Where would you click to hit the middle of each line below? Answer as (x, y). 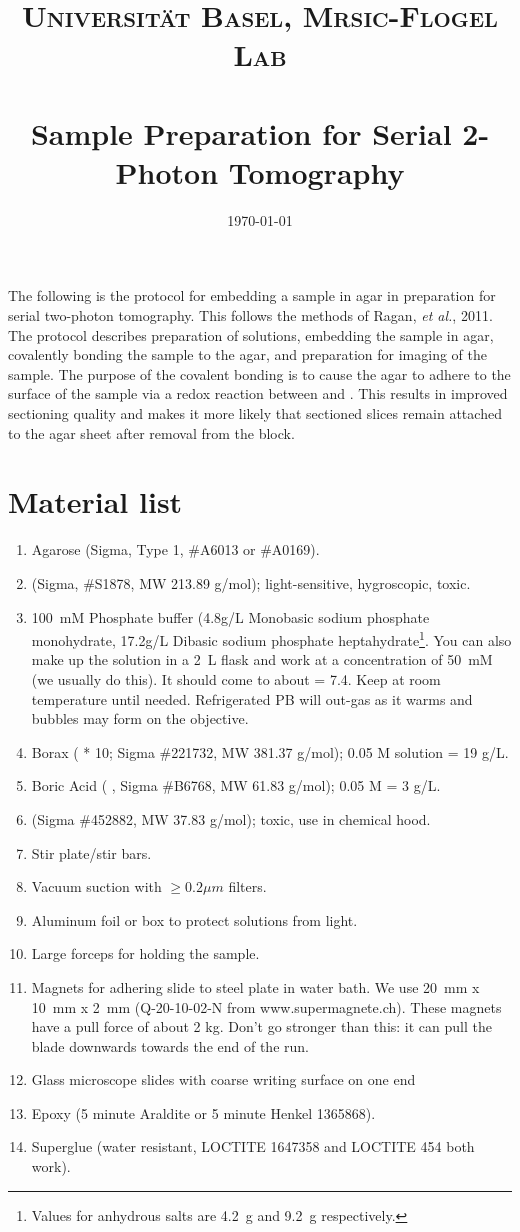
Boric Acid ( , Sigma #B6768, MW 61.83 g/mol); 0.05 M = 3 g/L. (236, 785)
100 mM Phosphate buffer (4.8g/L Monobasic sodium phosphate (230, 616)
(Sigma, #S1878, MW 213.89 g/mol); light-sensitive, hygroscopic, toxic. (251, 582)
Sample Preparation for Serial (241, 132)
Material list (95, 501)
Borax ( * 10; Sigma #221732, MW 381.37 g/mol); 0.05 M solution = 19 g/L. (270, 751)
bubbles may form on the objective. (140, 718)
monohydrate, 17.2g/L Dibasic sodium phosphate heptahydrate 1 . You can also (271, 638)
